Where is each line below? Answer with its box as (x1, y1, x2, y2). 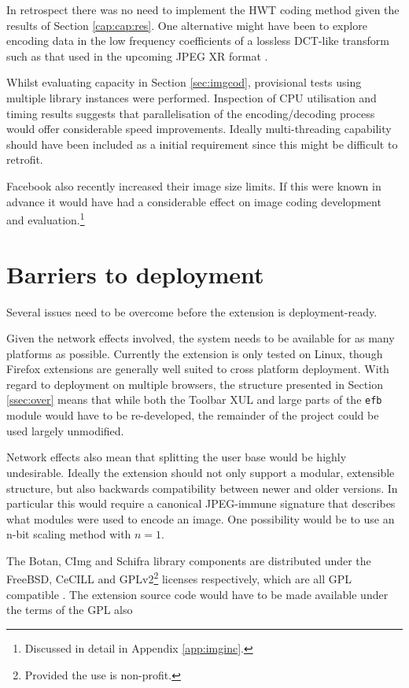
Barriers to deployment (6, 257, 264, 290)
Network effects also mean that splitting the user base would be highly (6, 449, 347, 465)
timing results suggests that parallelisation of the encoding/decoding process (6, 105, 375, 121)
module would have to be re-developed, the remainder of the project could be (6, 407, 379, 424)
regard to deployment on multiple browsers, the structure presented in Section (6, 375, 383, 392)
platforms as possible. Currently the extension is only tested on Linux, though (6, 345, 383, 361)
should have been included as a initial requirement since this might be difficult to (6, 135, 398, 152)
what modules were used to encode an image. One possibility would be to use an (6, 510, 395, 527)
